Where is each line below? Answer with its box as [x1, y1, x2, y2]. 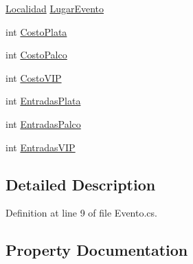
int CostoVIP [5, 70, 62, 85]
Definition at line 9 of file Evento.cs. [5, 206, 157, 220]
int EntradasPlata [5, 93, 81, 108]
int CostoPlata [5, 24, 67, 38]
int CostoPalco [5, 47, 67, 62]
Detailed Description [5, 173, 156, 195]
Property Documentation [5, 239, 188, 261]
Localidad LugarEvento [5, 1, 104, 15]
